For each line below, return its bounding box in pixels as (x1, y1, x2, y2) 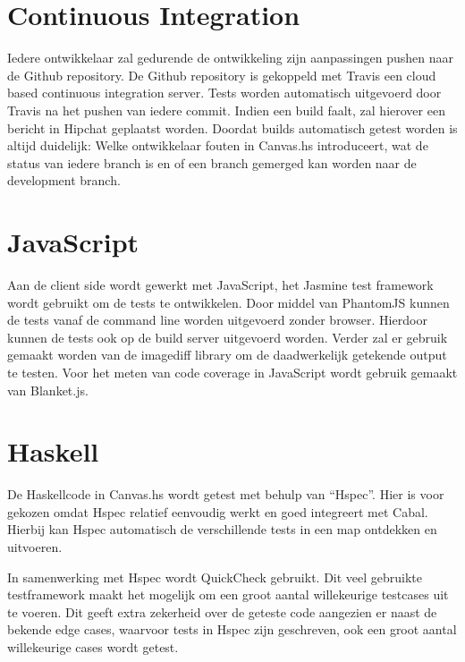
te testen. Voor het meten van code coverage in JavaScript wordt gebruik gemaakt (7, 362, 458, 381)
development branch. (7, 171, 121, 190)
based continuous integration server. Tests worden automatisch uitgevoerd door (7, 83, 442, 102)
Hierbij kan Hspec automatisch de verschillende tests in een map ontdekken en (7, 520, 437, 539)
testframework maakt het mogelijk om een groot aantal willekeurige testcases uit (7, 585, 449, 604)
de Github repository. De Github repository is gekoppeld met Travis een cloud (7, 65, 436, 84)
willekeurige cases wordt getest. (7, 638, 179, 657)
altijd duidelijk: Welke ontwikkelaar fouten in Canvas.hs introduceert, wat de (7, 136, 428, 155)
